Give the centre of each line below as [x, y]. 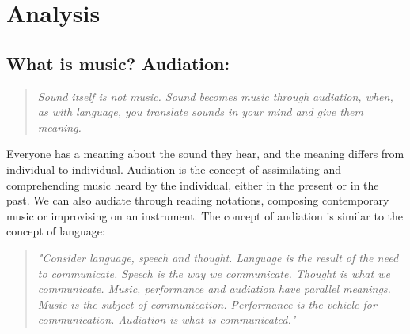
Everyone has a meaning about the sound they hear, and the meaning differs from [205, 154]
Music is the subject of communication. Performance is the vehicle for [207, 304]
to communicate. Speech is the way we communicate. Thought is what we [214, 273]
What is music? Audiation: [118, 63]
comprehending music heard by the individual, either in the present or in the [193, 184]
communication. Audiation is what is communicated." [167, 319]
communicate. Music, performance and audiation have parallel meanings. [214, 289]
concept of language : [56, 231]
